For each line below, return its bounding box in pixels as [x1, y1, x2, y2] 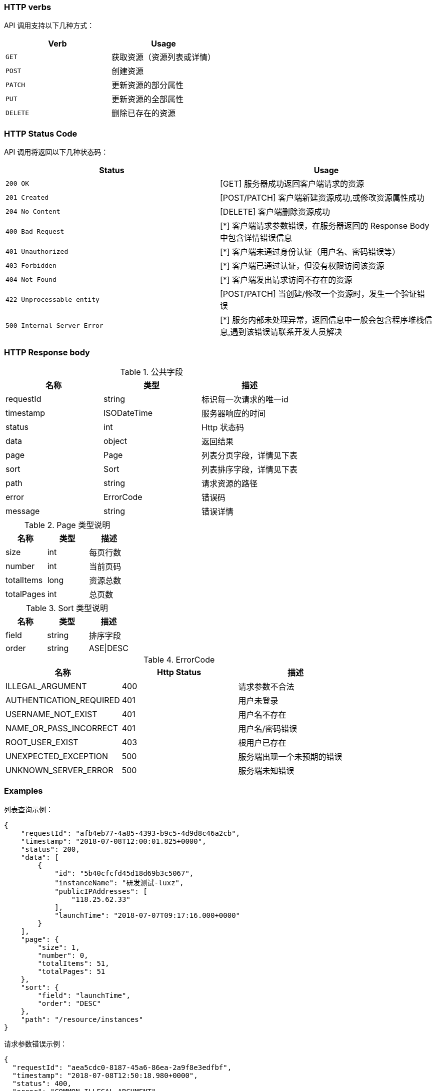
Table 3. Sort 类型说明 [25, 603, 108, 613]
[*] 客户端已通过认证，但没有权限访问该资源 [220, 261, 384, 271]
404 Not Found [5, 275, 56, 283]
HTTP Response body [4, 347, 90, 357]
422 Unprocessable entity [5, 295, 99, 303]
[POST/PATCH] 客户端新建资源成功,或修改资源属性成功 [220, 193, 424, 203]
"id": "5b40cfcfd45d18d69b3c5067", [54, 869, 194, 877]
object [103, 435, 127, 446]
